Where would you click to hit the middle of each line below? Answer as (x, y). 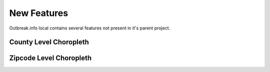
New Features (39, 13)
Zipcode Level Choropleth (50, 58)
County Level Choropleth (49, 42)
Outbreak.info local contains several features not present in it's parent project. (90, 28)
